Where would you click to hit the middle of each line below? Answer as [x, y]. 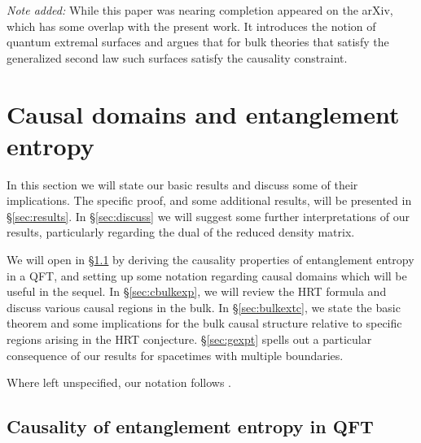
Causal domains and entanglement [203, 113]
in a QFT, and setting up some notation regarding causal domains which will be [207, 275]
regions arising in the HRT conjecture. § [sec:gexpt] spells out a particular [189, 339]
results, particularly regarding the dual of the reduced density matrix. [181, 232]
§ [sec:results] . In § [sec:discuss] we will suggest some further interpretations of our [208, 216]
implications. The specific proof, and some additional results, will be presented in [209, 200]
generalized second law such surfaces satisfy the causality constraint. [177, 57]
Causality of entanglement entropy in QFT [190, 426]
